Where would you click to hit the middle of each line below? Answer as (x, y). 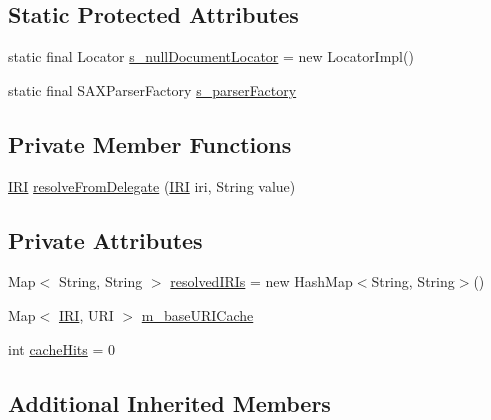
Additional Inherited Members (169, 402)
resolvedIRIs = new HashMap (261, 281)
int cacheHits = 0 (62, 348)
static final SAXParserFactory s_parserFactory (152, 89)
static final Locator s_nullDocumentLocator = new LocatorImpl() (211, 56)
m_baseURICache (197, 314)
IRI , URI (86, 314)
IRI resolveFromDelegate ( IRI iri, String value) (152, 185)
